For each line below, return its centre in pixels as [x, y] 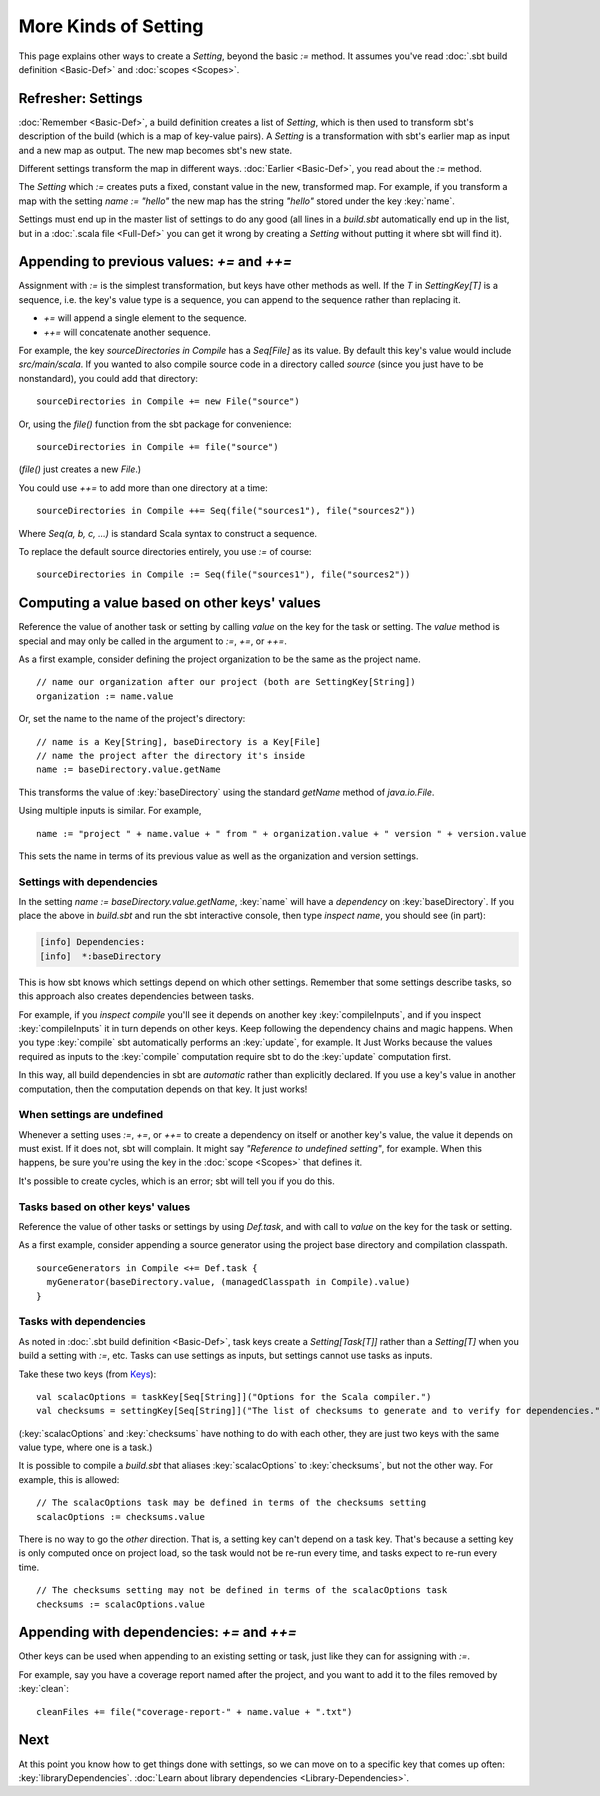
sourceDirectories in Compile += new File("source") [168, 401]
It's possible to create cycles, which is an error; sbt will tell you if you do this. [176, 1181]
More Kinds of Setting [111, 26]
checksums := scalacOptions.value [120, 1604]
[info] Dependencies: [92, 942]
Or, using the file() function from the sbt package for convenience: [155, 424]
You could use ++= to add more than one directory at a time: [143, 487]
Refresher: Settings [81, 98]
